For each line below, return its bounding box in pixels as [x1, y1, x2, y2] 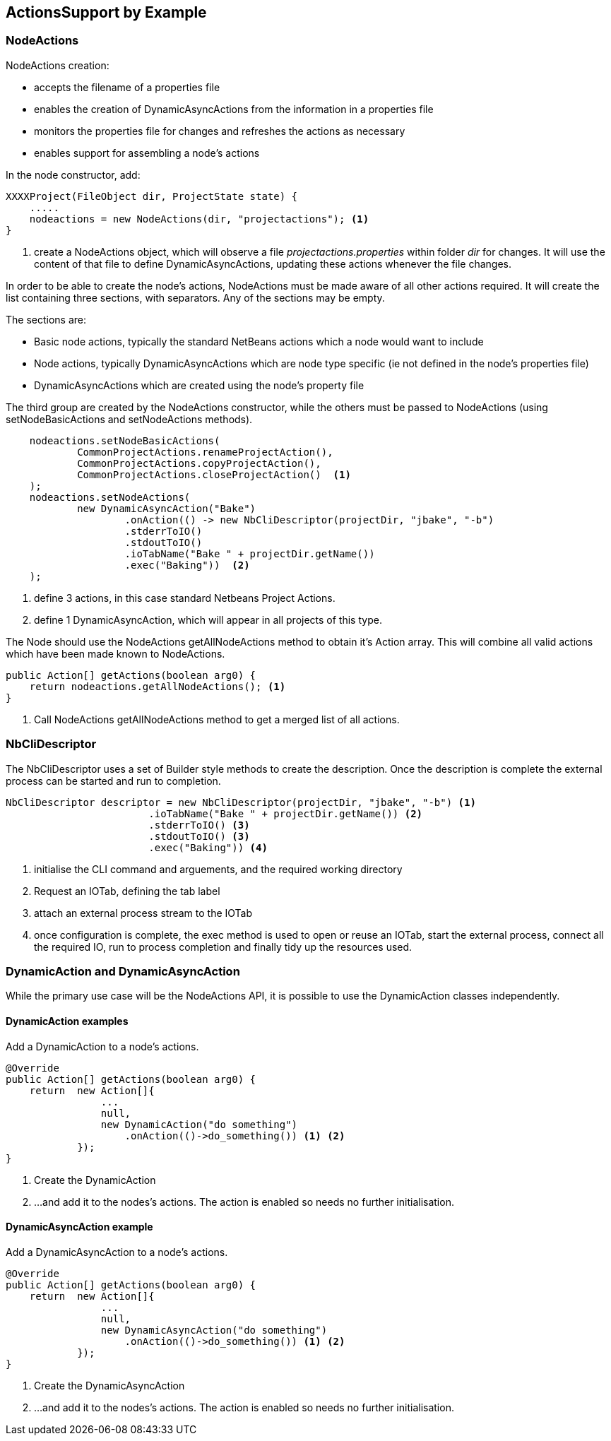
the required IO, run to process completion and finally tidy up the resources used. [34, 940, 413, 953]
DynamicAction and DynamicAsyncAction [6, 963, 240, 978]
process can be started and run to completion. [6, 774, 221, 787]
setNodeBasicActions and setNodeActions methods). [6, 413, 253, 425]
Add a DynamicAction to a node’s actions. [6, 1040, 199, 1052]
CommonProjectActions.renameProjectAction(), [77, 446, 333, 458]
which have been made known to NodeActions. [6, 647, 225, 660]
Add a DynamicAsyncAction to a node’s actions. [6, 1245, 228, 1258]
